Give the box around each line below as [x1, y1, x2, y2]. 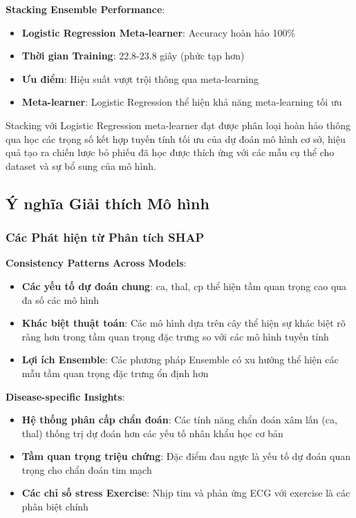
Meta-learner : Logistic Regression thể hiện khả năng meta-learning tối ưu [21, 95, 342, 109]
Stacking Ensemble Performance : [6, 2, 165, 16]
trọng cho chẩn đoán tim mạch [21, 462, 152, 477]
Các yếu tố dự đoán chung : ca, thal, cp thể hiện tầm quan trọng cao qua [21, 278, 347, 293]
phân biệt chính [21, 499, 88, 514]
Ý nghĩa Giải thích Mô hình [6, 192, 209, 213]
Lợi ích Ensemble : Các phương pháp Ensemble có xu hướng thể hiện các [21, 352, 339, 367]
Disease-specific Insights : [6, 389, 125, 403]
